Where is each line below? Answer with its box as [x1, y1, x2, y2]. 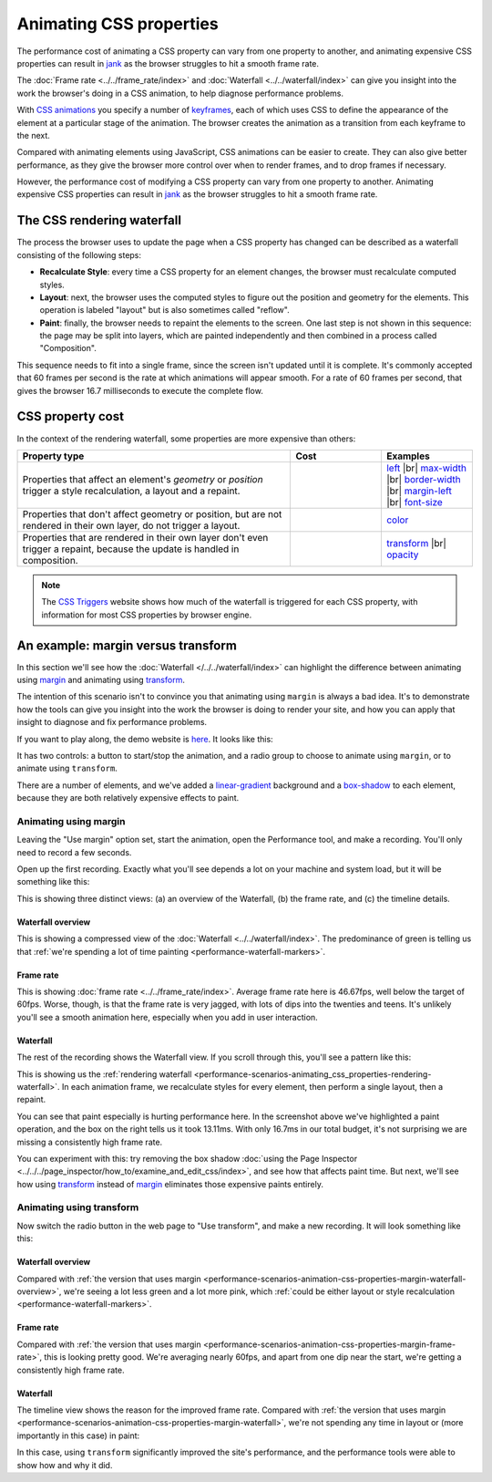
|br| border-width [385, 472, 461, 485]
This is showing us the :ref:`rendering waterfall [16, 1068, 192, 1080]
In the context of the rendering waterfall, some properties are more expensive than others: [16, 433, 356, 444]
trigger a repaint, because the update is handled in [22, 543, 240, 555]
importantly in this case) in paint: [16, 1430, 140, 1441]
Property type [22, 450, 85, 462]
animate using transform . [16, 762, 118, 774]
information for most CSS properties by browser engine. [41, 609, 252, 620]
